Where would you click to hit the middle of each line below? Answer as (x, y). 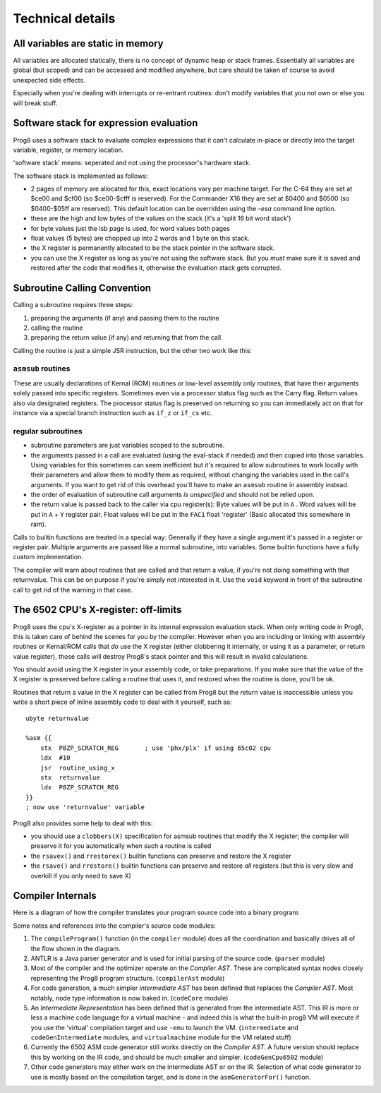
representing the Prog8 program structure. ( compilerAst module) (128, 978)
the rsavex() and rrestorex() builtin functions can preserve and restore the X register (161, 856)
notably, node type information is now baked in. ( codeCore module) (129, 998)
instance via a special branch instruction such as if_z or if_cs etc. (113, 413)
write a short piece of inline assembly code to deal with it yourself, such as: (122, 702)
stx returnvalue (70, 777)
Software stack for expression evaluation (105, 123)
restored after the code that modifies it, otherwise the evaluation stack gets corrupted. (156, 268)
